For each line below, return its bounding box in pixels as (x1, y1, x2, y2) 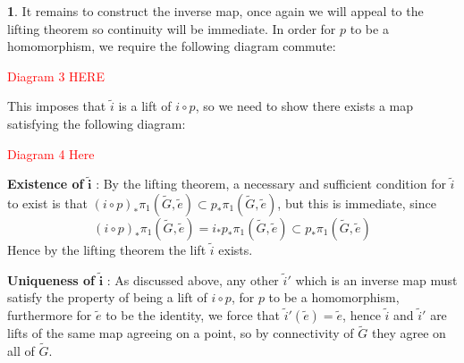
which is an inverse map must (295, 270, 458, 289)
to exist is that (7, 193, 88, 212)
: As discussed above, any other (106, 270, 279, 289)
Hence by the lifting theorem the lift (7, 240, 207, 258)
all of (7, 342, 35, 359)
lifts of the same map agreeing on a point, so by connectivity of (7, 324, 354, 342)
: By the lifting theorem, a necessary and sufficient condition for (96, 174, 446, 193)
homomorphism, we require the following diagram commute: (7, 37, 336, 55)
